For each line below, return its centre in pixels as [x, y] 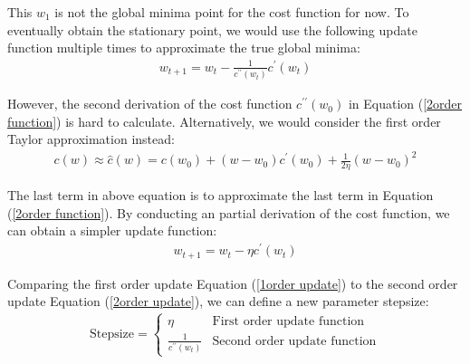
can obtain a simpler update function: [112, 230]
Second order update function [294, 341]
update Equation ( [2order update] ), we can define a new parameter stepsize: [218, 301]
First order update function [288, 322]
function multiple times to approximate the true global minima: [184, 48]
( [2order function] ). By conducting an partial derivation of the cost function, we [229, 212]
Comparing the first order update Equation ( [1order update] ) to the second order [233, 283]
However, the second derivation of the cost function [150, 104]
